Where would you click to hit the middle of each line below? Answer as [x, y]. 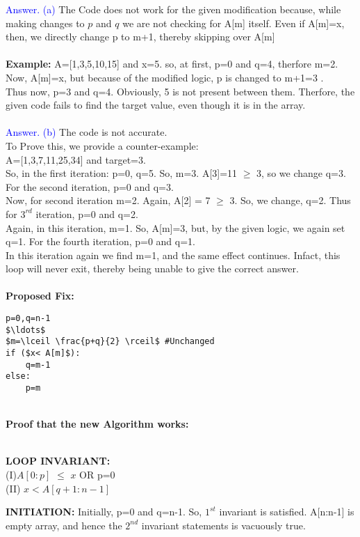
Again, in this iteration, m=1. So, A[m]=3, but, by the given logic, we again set [175, 227]
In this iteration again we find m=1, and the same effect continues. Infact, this [173, 255]
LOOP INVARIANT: [58, 461]
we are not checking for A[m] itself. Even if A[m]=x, [234, 23]
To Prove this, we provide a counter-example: [102, 145]
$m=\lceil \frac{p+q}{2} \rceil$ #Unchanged [110, 342]
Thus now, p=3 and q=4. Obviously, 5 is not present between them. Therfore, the [180, 91]
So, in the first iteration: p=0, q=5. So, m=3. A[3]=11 [122, 173]
